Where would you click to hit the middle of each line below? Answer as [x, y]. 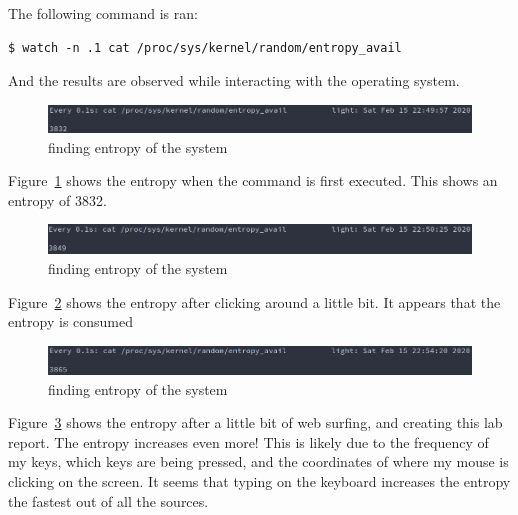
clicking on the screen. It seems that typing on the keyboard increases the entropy [259, 480]
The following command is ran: [103, 13]
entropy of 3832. [57, 199]
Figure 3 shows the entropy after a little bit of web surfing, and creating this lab [255, 422]
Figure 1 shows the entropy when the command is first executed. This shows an [253, 180]
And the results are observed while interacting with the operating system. [234, 80]
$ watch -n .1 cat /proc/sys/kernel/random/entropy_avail [205, 47]
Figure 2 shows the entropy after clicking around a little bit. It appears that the [254, 301]
